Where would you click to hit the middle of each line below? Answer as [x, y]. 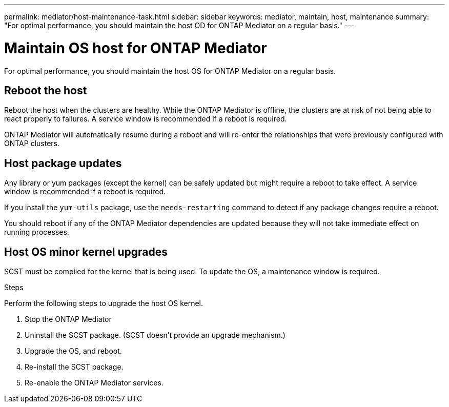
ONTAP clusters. [32, 144]
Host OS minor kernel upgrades [86, 252]
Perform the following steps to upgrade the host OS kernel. [104, 303]
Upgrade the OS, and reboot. [73, 351]
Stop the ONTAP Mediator [68, 319]
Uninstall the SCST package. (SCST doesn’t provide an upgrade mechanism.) [155, 335]
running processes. [37, 232]
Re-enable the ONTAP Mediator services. [94, 383]
